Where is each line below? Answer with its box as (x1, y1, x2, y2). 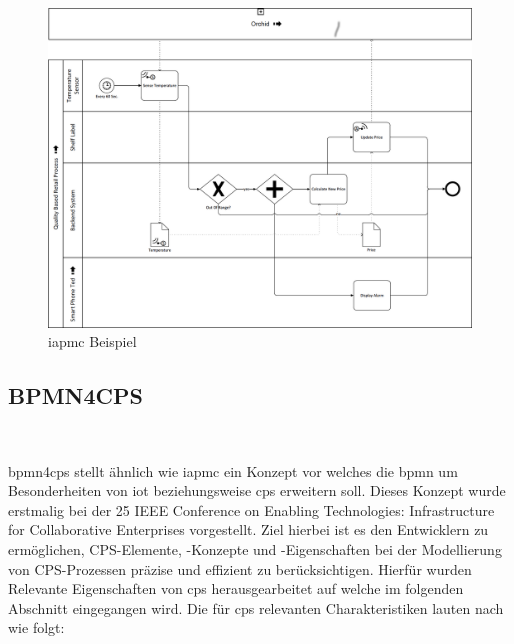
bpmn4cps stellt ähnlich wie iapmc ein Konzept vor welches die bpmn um (8, 460, 458, 481)
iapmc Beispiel (48, 331, 137, 352)
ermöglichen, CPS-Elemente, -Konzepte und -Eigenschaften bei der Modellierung (8, 539, 502, 560)
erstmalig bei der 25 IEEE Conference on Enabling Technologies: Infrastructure (8, 499, 495, 520)
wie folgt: (8, 617, 65, 638)
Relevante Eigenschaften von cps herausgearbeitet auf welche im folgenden (8, 578, 464, 599)
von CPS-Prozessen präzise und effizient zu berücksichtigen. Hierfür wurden (8, 558, 472, 579)
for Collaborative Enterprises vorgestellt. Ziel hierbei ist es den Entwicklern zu (8, 519, 489, 540)
